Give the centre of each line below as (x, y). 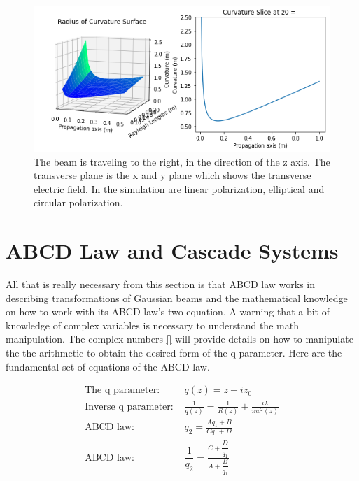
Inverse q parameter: (129, 407)
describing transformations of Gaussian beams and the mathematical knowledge (177, 297)
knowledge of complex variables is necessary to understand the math (152, 325)
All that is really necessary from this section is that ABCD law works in (161, 284)
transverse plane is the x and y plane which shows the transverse (173, 175)
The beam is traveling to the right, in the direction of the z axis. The (182, 161)
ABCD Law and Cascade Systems (172, 251)
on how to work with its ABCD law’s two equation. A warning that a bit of (168, 311)
